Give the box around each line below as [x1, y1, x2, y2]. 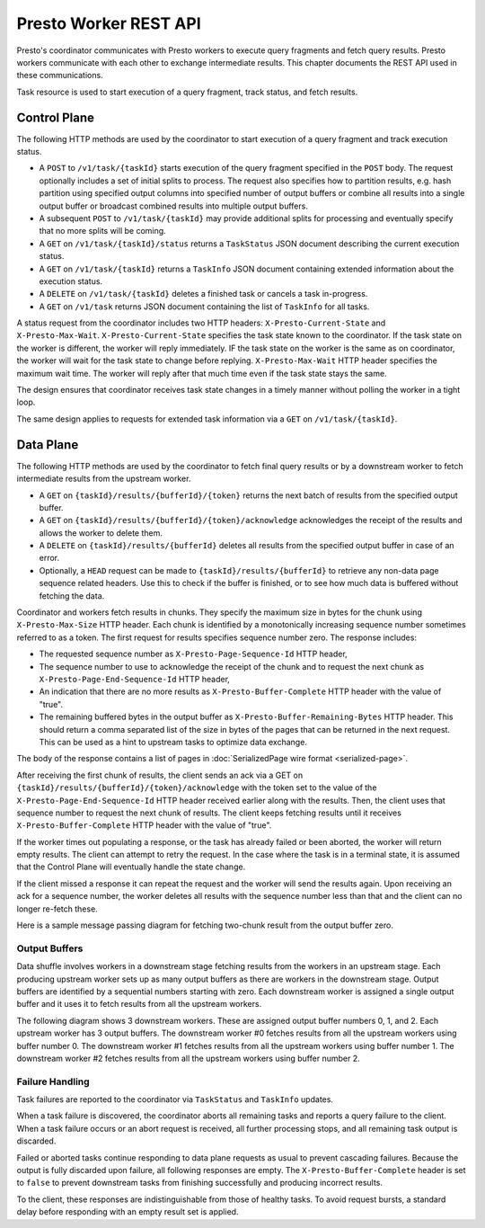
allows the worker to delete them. [39, 527, 163, 538]
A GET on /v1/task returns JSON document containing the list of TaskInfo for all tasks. [39, 301, 370, 312]
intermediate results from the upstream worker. [16, 473, 191, 485]
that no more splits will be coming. [39, 226, 166, 236]
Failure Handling [16, 1075, 90, 1088]
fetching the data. [39, 590, 105, 601]
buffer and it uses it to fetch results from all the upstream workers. [16, 999, 262, 1010]
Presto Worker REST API [16, 13, 201, 33]
